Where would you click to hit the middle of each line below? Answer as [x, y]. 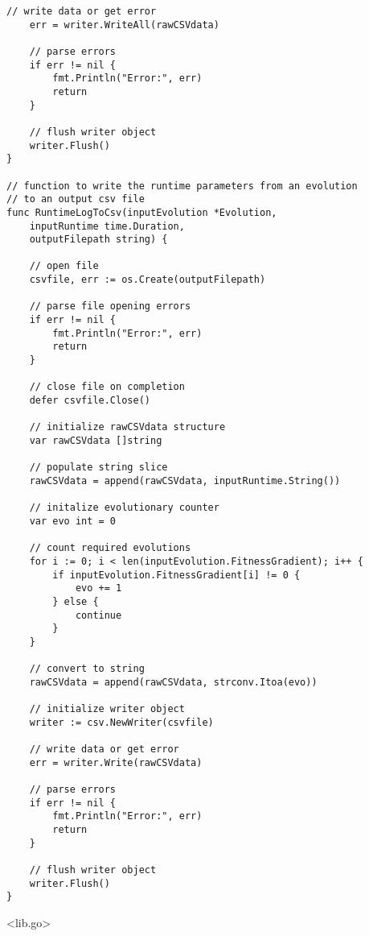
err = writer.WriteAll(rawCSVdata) [124, 25]
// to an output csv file [76, 199]
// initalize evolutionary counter [124, 508]
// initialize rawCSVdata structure [127, 427]
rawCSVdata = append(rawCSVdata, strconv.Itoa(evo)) [173, 682]
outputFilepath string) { [98, 240]
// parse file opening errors [110, 306]
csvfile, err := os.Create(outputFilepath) [148, 280]
